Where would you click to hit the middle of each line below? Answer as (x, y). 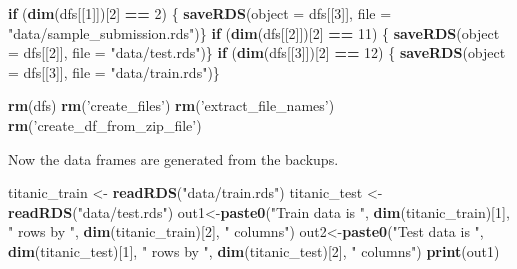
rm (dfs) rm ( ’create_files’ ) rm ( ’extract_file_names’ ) (171, 105)
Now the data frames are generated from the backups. (173, 158)
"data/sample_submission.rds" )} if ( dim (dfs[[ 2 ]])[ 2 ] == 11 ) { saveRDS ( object (254, 32)
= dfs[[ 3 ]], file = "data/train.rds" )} (114, 71)
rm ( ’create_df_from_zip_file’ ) (105, 124)
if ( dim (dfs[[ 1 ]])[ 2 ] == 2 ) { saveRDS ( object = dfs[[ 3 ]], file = (200, 13)
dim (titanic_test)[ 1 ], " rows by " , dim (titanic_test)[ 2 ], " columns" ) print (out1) (254, 250)
